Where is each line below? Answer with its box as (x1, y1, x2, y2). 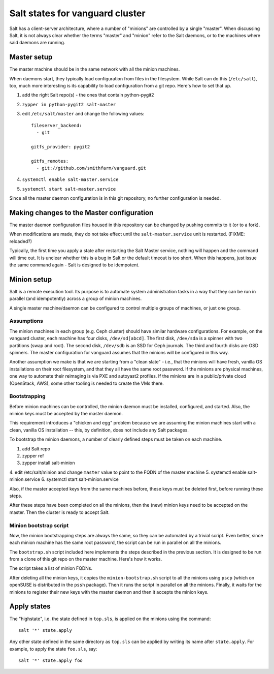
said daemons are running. (9, 40, 65, 46)
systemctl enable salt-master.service (22, 177, 119, 182)
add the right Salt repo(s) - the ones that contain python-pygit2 (22, 92, 154, 98)
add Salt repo (22, 445, 51, 452)
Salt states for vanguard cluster (9, 8, 146, 19)
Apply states (9, 602, 51, 611)
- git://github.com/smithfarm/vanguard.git (36, 165, 147, 171)
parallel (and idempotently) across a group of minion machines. (9, 295, 142, 302)
